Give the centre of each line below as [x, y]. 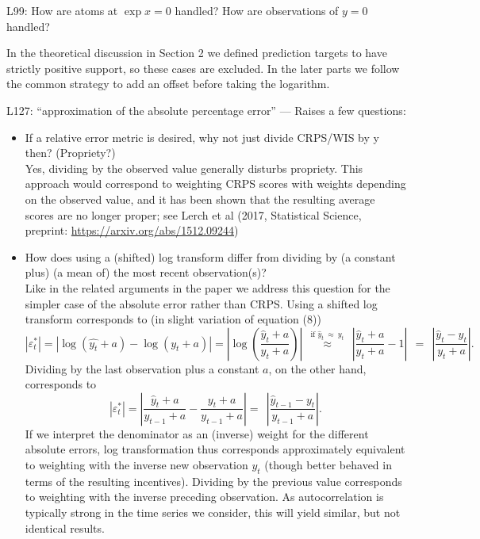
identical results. [65, 528]
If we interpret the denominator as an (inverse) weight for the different [197, 433]
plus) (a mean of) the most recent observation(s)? [146, 272]
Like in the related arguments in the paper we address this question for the [207, 287]
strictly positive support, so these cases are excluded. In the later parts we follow [203, 68]
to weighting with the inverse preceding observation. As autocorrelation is [204, 497]
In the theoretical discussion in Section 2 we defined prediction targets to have [197, 53]
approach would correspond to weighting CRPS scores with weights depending [215, 183]
